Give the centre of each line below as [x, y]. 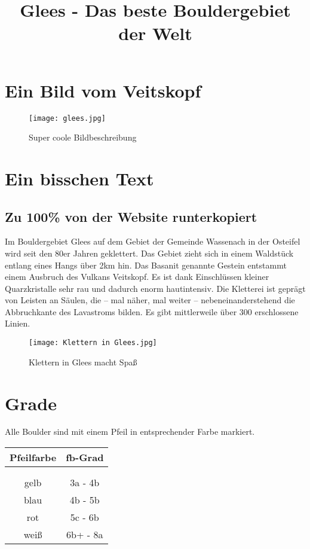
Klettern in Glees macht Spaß [83, 362]
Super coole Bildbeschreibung [83, 137]
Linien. [18, 323]
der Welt [155, 33]
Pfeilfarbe [33, 457]
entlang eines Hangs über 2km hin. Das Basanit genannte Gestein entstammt [146, 265]
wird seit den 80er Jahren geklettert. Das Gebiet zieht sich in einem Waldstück [149, 253]
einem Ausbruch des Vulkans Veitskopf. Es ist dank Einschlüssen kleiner [137, 277]
